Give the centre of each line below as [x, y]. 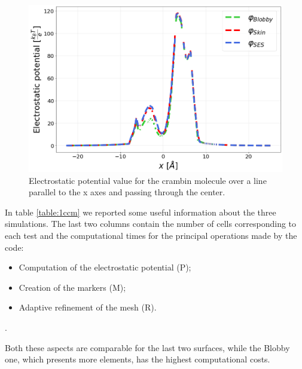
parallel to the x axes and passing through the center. [127, 192]
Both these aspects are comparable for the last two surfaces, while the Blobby [147, 347]
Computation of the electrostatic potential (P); [105, 267]
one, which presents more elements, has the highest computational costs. [138, 359]
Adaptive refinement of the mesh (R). [88, 307]
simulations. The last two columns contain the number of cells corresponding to [151, 224]
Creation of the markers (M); [72, 287]
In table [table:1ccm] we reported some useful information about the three [141, 212]
